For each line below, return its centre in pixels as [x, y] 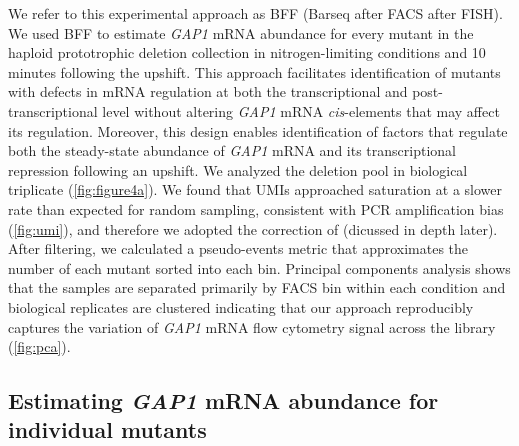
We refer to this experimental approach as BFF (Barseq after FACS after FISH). [255, 13]
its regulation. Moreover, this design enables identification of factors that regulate [258, 130]
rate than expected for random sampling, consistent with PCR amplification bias [256, 208]
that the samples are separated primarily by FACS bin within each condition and [257, 287]
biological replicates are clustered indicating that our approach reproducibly [241, 306]
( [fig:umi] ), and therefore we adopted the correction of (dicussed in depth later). [253, 228]
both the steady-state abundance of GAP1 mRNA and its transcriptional [232, 150]
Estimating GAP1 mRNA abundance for [223, 400]
